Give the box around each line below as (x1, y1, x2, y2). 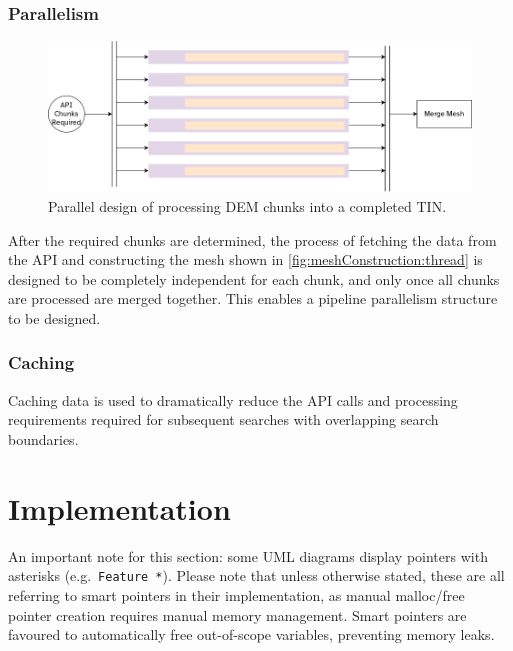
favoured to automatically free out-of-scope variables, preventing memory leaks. (8, 624, 495, 645)
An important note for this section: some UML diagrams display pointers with (8, 545, 488, 566)
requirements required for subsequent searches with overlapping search (8, 409, 439, 430)
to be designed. (8, 307, 101, 328)
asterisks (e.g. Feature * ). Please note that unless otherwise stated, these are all (8, 565, 505, 586)
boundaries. (8, 428, 79, 449)
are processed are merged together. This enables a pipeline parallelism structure (8, 288, 498, 309)
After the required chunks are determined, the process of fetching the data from (8, 229, 497, 250)
